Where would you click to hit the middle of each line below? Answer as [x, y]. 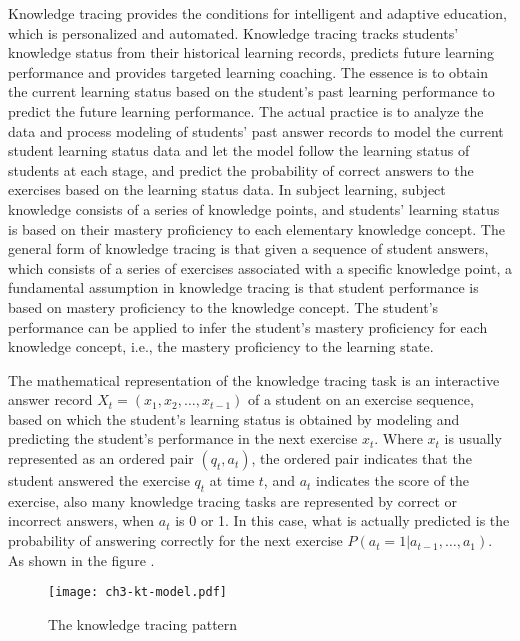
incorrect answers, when [81, 520]
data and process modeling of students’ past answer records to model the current [256, 130]
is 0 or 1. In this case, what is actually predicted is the [342, 520]
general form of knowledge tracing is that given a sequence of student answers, [248, 248]
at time [232, 480]
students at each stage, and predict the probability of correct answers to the [241, 169]
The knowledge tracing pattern [143, 623]
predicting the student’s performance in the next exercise [183, 438]
